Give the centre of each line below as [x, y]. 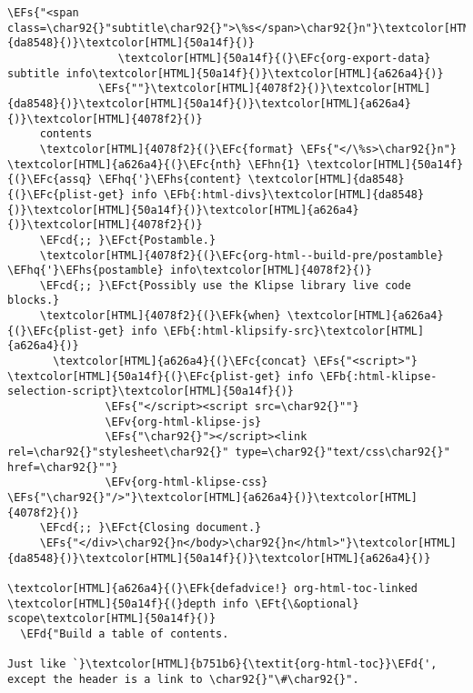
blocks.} [34, 301]
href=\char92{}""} [63, 467]
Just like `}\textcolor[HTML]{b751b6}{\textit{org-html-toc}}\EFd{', [222, 664]
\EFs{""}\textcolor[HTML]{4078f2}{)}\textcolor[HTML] [265, 89]
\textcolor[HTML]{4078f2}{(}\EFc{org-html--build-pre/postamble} [242, 255]
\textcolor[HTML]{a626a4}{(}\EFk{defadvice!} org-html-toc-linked [213, 588]
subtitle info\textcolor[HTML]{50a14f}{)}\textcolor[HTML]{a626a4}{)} [226, 73]
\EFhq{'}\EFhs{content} [170, 180]
